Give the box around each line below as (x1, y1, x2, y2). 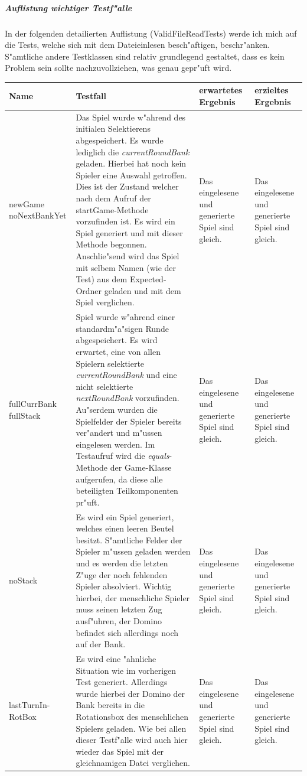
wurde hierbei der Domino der (76, 687, 185, 699)
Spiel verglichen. (76, 296, 135, 308)
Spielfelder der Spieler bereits (76, 415, 182, 427)
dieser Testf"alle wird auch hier (76, 733, 188, 746)
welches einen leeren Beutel (76, 522, 174, 534)
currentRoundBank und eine (76, 369, 177, 381)
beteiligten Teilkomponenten (76, 484, 178, 497)
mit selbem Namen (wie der (76, 261, 177, 273)
